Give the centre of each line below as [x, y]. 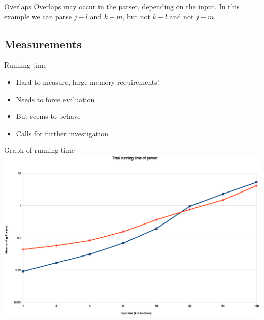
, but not [136, 16]
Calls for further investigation [62, 133]
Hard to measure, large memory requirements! [88, 82]
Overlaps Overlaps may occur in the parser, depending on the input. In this [122, 6]
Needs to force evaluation [55, 99]
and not [181, 16]
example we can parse [38, 16]
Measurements [43, 43]
